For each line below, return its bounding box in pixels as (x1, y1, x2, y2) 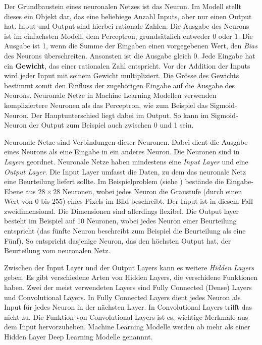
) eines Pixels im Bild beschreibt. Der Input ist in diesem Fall (63, 196, 253, 206)
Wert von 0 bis (4, 196, 50, 206)
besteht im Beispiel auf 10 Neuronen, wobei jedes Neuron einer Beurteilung (4, 215, 237, 226)
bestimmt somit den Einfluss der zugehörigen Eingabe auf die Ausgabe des (4, 80, 235, 90)
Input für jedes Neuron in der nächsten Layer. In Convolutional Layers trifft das (4, 302, 252, 312)
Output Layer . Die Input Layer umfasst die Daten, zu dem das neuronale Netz (4, 166, 246, 177)
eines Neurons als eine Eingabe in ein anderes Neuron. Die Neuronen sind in (4, 146, 240, 157)
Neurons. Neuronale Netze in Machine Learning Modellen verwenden (4, 90, 217, 100)
